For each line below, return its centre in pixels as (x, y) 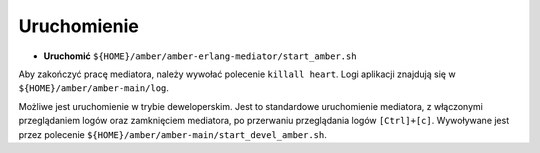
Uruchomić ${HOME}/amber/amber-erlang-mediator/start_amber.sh (200, 56)
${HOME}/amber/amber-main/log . (94, 88)
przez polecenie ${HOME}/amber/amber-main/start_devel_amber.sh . (172, 134)
